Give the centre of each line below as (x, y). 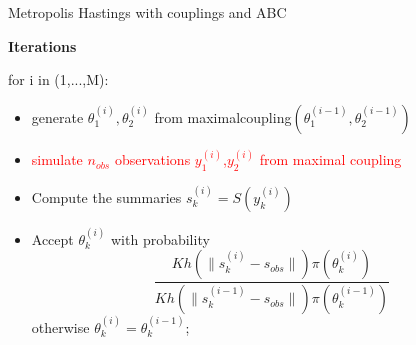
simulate (57, 159)
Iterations (42, 45)
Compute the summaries (106, 196)
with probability (160, 238)
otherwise (60, 326)
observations (152, 159)
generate (57, 116)
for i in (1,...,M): (58, 79)
